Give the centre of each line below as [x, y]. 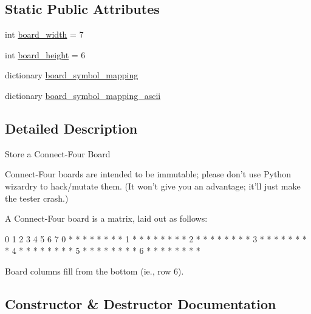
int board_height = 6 [45, 54]
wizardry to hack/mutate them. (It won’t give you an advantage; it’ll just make [153, 186]
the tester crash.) [37, 198]
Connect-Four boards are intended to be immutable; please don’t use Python [148, 174]
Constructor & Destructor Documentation [141, 303]
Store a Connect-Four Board [58, 153]
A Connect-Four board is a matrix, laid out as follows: [106, 218]
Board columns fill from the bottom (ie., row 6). [94, 271]
